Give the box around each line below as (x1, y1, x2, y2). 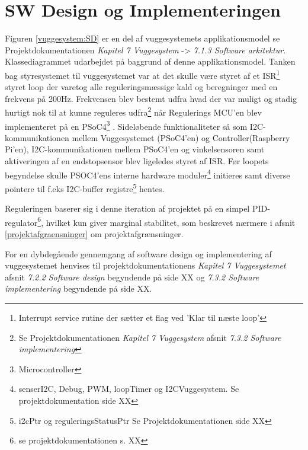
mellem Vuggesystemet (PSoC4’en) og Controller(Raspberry (72, 131, 290, 143)
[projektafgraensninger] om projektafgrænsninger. (5, 227, 184, 240)
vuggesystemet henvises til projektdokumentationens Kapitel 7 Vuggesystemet (5, 259, 286, 272)
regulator (5, 216, 38, 228)
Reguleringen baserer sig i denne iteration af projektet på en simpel (5, 202, 250, 215)
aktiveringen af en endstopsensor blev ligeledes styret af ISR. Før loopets (5, 155, 269, 167)
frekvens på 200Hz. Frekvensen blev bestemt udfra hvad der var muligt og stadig (5, 92, 297, 104)
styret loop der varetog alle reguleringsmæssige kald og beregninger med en (5, 81, 278, 93)
